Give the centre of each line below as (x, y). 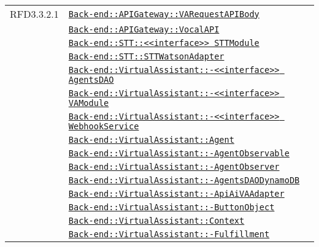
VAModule (89, 103)
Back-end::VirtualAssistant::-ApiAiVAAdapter (176, 194)
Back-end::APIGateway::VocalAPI (144, 29)
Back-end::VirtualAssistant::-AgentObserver (174, 167)
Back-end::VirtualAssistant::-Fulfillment (169, 234)
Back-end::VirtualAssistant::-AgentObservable (179, 153)
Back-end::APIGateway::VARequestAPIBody (164, 14)
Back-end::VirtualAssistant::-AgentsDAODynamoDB (184, 180)
